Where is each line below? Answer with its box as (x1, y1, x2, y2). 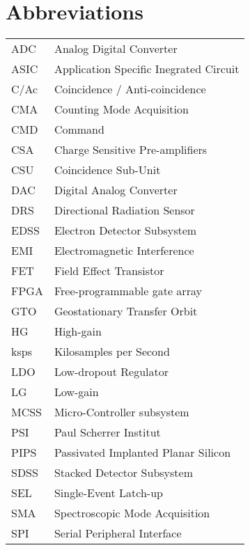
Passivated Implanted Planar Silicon (54, 444, 231, 461)
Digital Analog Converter (54, 182, 178, 198)
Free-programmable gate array (54, 283, 202, 299)
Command (54, 121, 104, 138)
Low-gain (54, 384, 99, 400)
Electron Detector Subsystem (54, 222, 197, 239)
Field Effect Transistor (54, 262, 164, 279)
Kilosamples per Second (54, 343, 170, 360)
